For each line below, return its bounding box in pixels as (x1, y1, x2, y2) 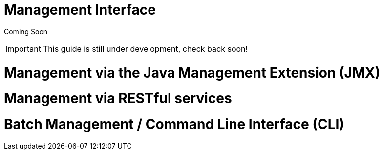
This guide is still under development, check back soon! (43, 44, 248, 54)
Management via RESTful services (4, 90, 232, 107)
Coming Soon (4, 27, 48, 36)
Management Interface (4, 1, 156, 18)
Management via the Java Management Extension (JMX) (4, 64, 381, 81)
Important (5, 44, 41, 54)
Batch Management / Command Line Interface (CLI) (4, 116, 344, 132)
